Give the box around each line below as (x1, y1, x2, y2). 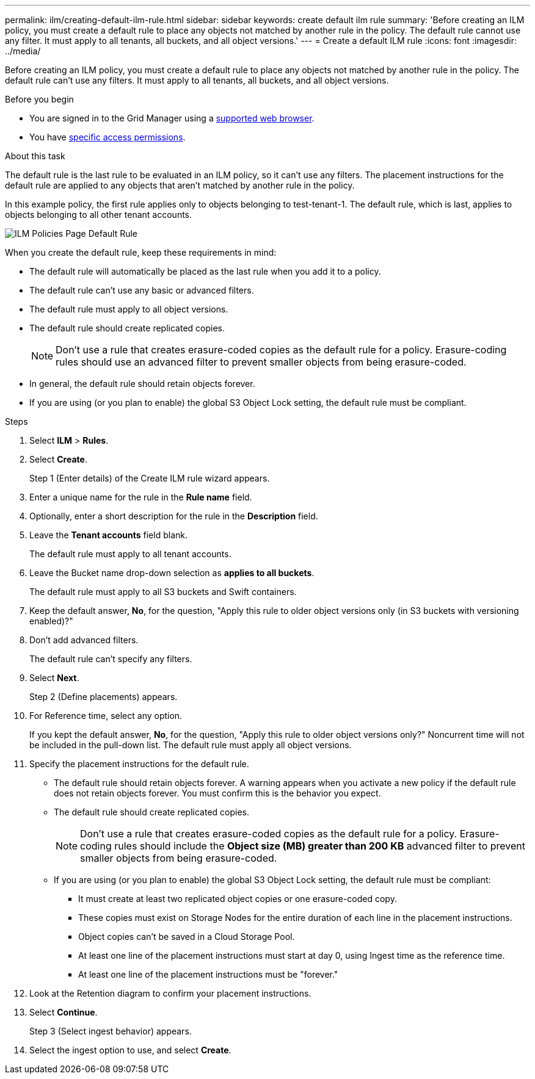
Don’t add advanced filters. (29, 635, 139, 645)
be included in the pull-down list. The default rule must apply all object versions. (29, 740, 352, 750)
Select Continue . (29, 1007, 98, 1017)
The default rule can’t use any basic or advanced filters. (29, 285, 254, 295)
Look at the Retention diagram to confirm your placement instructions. (29, 988, 311, 998)
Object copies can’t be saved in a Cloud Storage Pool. (78, 931, 295, 942)
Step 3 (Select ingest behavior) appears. (29, 1026, 192, 1036)
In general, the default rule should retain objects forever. (29, 378, 255, 389)
